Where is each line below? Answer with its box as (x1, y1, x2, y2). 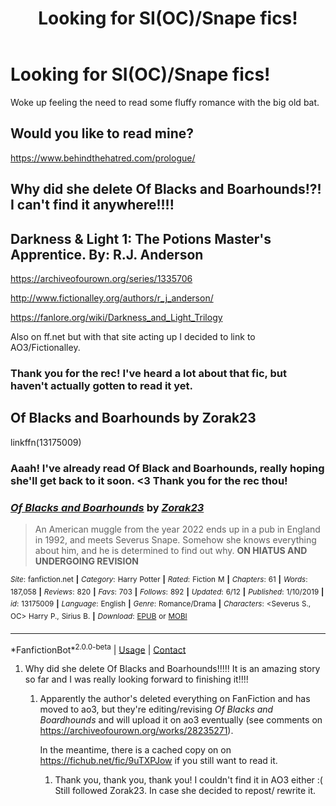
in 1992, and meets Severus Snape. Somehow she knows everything (34, 533, 317, 546)
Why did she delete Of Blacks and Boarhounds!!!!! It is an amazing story (24, 663, 321, 675)
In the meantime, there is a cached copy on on (39, 744, 232, 756)
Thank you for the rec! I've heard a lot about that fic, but (10, 366, 287, 380)
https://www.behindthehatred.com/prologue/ (10, 152, 196, 164)
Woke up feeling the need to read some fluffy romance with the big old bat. (10, 96, 320, 108)
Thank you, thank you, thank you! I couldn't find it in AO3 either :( (54, 774, 323, 786)
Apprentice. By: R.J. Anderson (10, 246, 204, 263)
